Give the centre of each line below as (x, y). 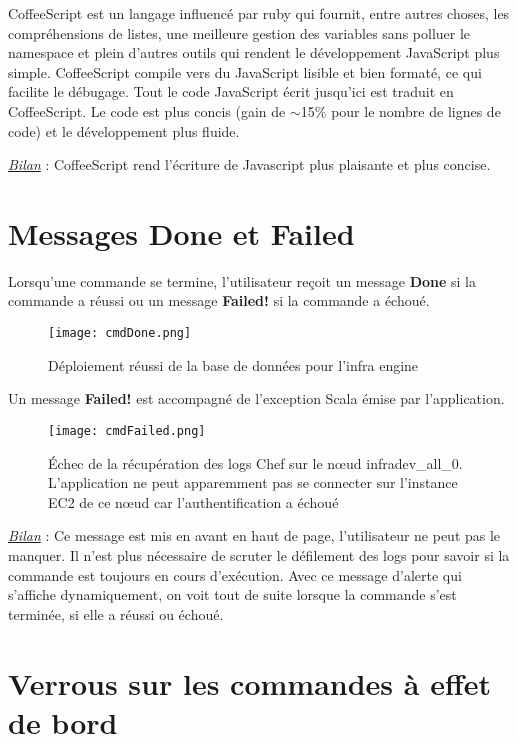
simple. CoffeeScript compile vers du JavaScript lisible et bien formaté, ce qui (245, 71)
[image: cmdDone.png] (120, 333)
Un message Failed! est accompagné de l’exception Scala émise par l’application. (256, 398)
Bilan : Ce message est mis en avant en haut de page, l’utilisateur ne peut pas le (254, 535)
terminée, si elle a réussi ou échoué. (116, 613)
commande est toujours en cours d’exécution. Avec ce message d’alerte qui (235, 574)
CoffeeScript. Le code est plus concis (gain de (147, 110)
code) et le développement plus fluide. (124, 130)
